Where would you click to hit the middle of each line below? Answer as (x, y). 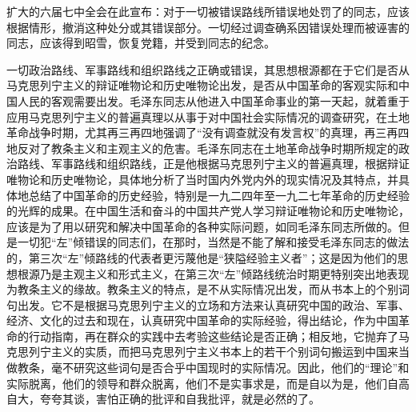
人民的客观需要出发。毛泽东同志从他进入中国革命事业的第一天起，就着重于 (213, 100)
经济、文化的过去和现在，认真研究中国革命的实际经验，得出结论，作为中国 (202, 320)
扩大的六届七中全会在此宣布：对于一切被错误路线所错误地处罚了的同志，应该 (208, 11)
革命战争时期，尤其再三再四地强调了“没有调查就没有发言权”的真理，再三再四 (208, 132)
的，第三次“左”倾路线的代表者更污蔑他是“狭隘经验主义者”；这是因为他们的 (202, 257)
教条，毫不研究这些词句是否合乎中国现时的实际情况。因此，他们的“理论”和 (213, 368)
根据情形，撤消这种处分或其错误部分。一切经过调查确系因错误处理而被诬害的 (208, 27)
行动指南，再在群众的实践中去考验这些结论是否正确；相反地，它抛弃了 (213, 336)
